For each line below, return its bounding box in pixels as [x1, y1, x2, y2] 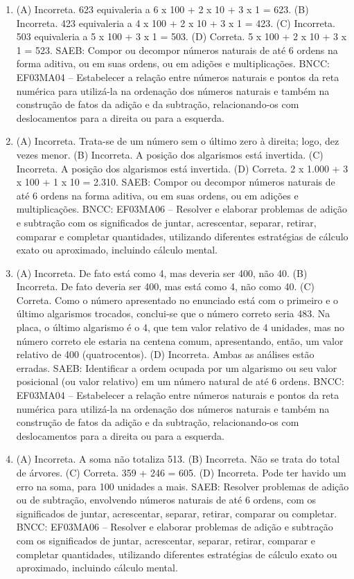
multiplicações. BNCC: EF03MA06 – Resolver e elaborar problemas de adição [16, 202, 347, 216]
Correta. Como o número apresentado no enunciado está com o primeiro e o [16, 292, 339, 307]
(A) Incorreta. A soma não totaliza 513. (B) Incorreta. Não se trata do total [16, 452, 340, 466]
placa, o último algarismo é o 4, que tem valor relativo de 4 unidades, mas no [16, 320, 344, 335]
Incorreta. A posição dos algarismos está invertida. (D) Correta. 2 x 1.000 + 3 [16, 161, 348, 175]
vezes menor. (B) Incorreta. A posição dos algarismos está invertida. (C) [16, 147, 324, 161]
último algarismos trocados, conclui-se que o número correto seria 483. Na [16, 306, 330, 321]
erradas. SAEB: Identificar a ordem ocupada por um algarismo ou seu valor [16, 360, 337, 375]
